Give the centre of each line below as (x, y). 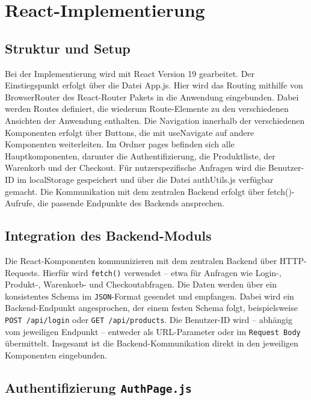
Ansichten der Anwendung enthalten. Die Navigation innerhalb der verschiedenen (155, 120)
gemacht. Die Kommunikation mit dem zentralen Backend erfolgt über (135, 191)
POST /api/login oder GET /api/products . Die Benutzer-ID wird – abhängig (149, 319)
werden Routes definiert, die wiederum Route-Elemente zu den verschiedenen (147, 109)
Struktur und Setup (68, 48)
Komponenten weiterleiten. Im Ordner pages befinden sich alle (120, 144)
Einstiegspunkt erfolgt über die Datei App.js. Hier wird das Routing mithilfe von (154, 85)
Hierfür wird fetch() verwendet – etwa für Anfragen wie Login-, (162, 272)
